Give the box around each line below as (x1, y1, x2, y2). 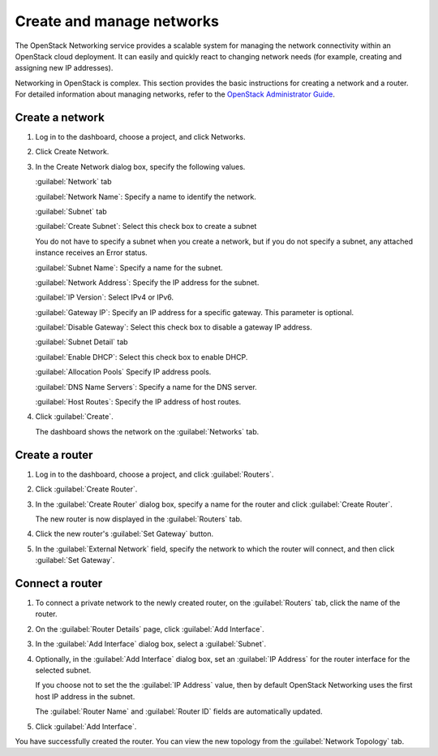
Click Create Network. (35, 147, 109, 157)
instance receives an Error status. (35, 248, 148, 257)
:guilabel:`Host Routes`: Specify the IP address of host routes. (35, 397, 242, 407)
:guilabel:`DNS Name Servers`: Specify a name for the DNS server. (35, 382, 257, 391)
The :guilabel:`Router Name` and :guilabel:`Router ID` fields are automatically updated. (35, 706, 323, 716)
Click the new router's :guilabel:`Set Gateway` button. (35, 529, 214, 539)
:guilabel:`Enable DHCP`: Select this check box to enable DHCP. (35, 352, 248, 361)
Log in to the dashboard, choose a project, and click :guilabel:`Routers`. (35, 469, 274, 479)
